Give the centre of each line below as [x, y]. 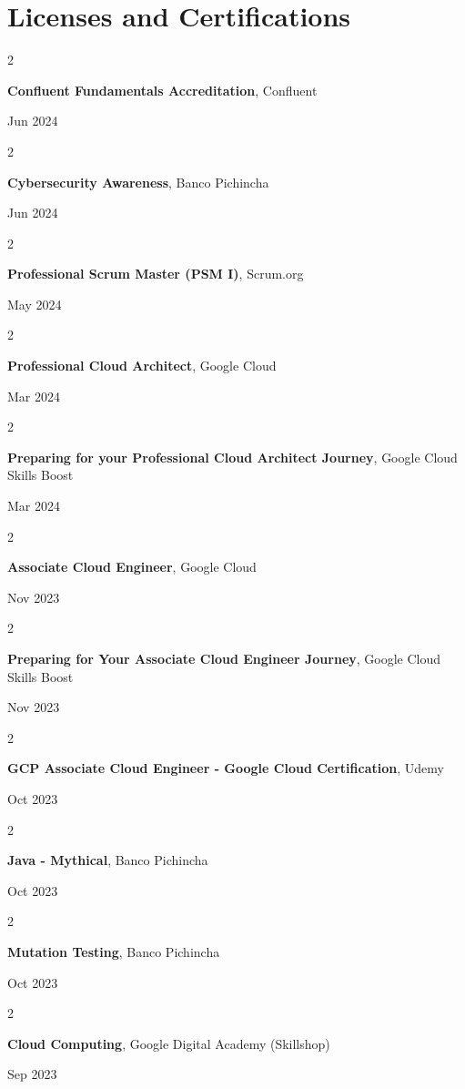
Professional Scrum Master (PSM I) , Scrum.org [156, 274]
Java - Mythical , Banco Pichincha [108, 860]
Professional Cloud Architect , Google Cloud [142, 366]
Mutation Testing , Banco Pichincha [114, 951]
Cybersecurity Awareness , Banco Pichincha [138, 182]
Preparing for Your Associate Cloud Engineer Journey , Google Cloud [224, 658]
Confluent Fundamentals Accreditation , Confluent [162, 90]
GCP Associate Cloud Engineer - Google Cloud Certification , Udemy [226, 768]
